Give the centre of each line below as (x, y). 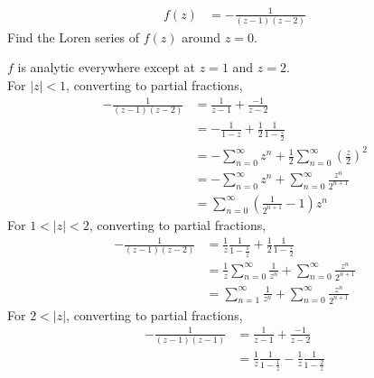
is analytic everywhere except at (107, 67)
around (201, 37)
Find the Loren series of (74, 37)
